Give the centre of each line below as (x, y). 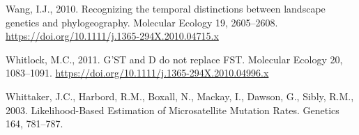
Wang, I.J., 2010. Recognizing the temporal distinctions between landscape (166, 8)
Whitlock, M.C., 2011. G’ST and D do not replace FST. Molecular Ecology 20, (174, 59)
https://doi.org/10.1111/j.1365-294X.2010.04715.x (112, 36)
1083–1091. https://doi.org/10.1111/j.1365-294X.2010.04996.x (137, 73)
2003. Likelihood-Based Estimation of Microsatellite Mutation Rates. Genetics (173, 110)
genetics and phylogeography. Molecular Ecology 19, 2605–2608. (142, 22)
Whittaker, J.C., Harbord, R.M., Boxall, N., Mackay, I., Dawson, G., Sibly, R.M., (180, 96)
